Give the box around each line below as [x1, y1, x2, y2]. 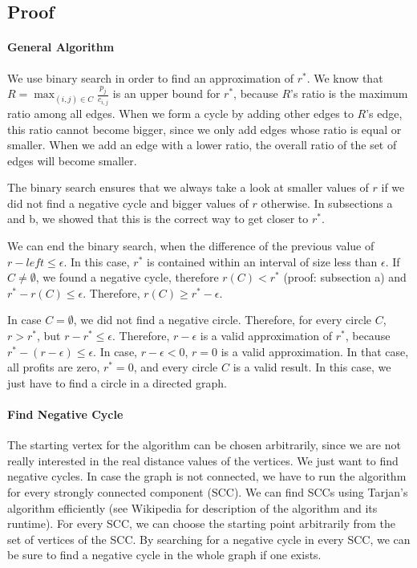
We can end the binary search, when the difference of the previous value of [7, 237, 374, 254]
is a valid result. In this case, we [233, 359, 391, 375]
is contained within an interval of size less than [146, 253, 378, 270]
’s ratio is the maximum [290, 85, 408, 102]
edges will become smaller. [7, 152, 137, 168]
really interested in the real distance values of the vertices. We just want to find [7, 452, 399, 469]
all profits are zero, [7, 359, 100, 375]
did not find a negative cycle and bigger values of [7, 194, 249, 211]
